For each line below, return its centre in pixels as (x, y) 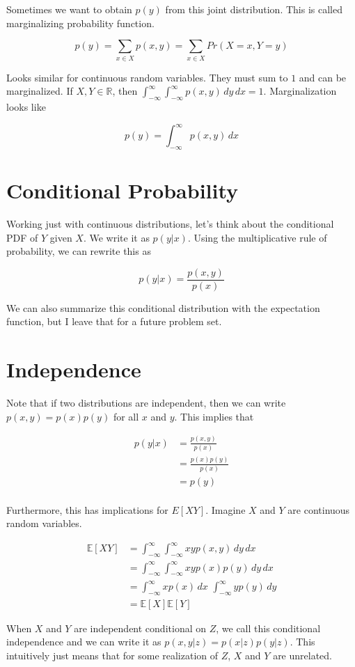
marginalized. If (40, 91)
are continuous (319, 509)
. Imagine (226, 509)
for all (126, 416)
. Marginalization (300, 91)
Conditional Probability (123, 190)
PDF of (22, 237)
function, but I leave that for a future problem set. (114, 321)
